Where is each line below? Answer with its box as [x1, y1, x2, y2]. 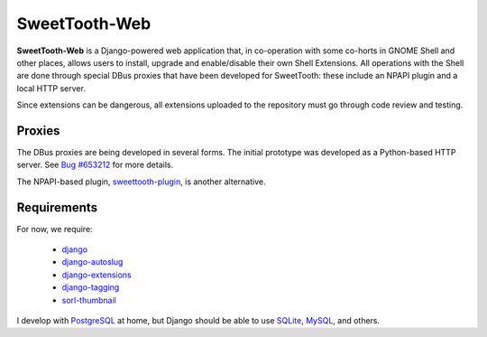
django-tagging [61, 282, 120, 293]
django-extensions [61, 269, 132, 280]
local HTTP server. [16, 82, 86, 94]
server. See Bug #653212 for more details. [16, 159, 174, 171]
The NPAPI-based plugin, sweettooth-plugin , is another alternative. [16, 176, 266, 187]
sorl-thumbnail [61, 295, 116, 305]
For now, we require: [16, 223, 94, 234]
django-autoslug [61, 257, 124, 267]
